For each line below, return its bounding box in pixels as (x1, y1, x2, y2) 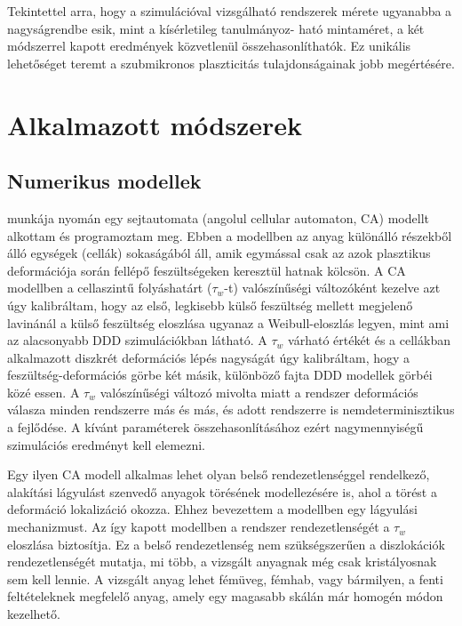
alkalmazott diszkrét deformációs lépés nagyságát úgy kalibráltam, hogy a (7, 348, 410, 366)
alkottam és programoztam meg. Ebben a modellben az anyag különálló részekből (7, 226, 452, 245)
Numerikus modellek (7, 167, 202, 195)
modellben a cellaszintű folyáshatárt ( (7, 278, 212, 297)
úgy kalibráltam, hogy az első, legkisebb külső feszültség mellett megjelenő (7, 295, 413, 314)
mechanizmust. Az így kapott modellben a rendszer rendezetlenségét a (7, 518, 390, 536)
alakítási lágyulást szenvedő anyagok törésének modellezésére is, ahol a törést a (7, 482, 437, 501)
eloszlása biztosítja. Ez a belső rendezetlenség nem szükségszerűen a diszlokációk (7, 534, 445, 553)
